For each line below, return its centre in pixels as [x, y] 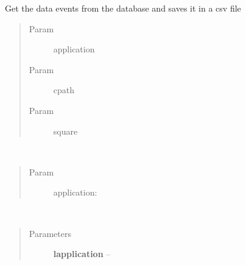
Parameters [50, 233]
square [65, 131]
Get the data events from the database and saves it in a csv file [123, 8]
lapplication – [82, 254]
